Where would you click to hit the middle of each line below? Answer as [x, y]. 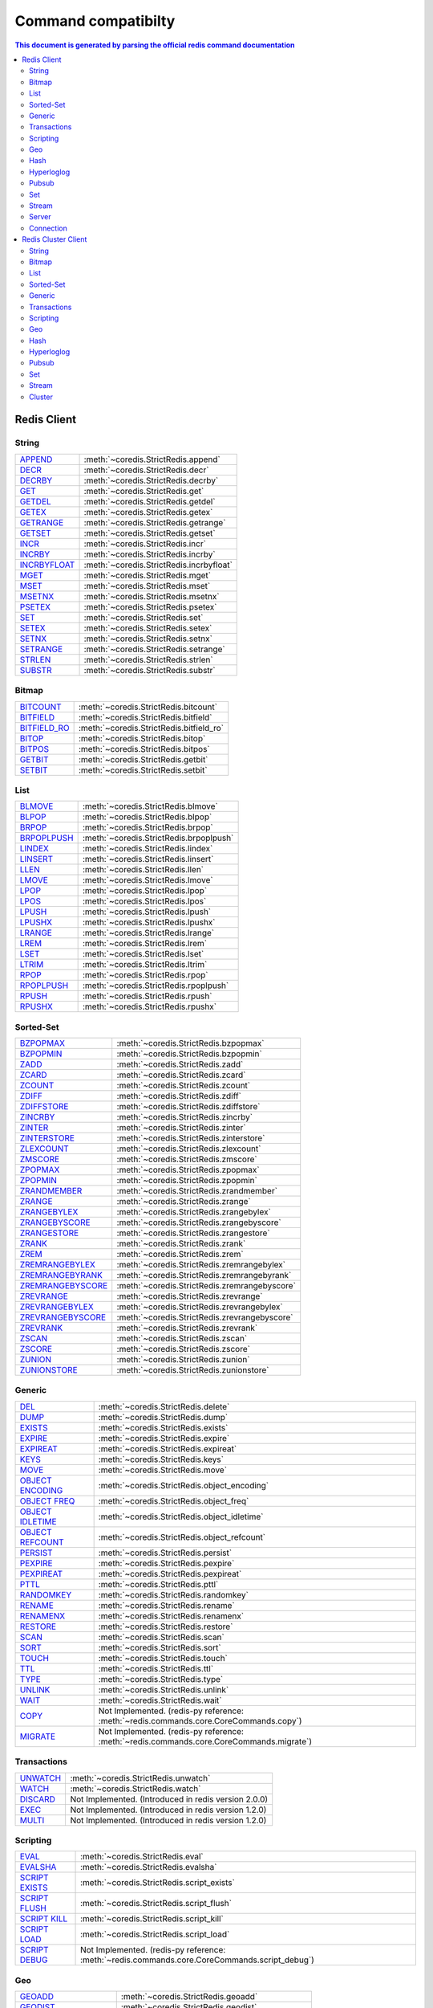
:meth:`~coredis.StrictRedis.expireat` [168, 1448]
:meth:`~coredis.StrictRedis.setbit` [143, 769]
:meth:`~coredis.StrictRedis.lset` [143, 954]
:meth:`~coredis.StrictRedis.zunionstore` [193, 1370]
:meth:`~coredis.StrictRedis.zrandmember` [197, 1191]
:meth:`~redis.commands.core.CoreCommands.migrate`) [205, 1741]
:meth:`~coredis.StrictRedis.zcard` [181, 1075]
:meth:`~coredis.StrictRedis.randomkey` [173, 1594]
